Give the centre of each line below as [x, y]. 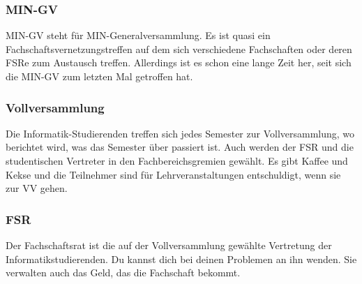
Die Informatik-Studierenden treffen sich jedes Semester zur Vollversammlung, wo [180, 133]
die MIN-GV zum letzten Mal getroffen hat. [99, 76]
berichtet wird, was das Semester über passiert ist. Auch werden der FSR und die [180, 147]
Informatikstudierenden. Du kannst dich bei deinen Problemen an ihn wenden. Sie [181, 259]
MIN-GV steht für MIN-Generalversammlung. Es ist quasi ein [138, 35]
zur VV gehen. [37, 188]
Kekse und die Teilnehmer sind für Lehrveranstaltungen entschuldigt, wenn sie [173, 174]
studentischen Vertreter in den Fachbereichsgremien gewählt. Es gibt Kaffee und [177, 160]
